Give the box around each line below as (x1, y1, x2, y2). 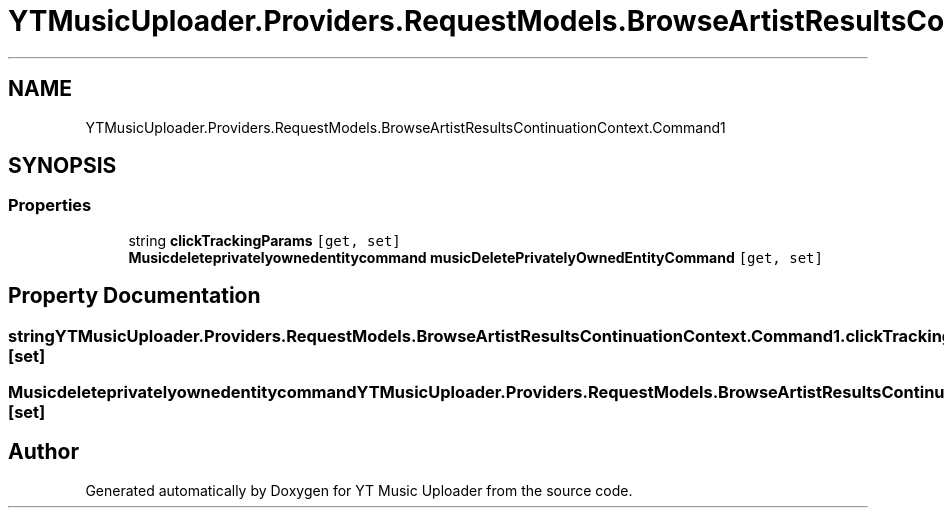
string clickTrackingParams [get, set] (128, 231, 401, 249)
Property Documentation (8, 283, 261, 309)
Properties (8, 195, 92, 216)
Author (8, 439, 79, 465)
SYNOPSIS (8, 153, 117, 179)
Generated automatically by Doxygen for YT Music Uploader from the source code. (85, 481, 633, 499)
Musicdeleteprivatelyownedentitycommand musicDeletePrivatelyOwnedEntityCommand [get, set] (128, 248, 823, 266)
